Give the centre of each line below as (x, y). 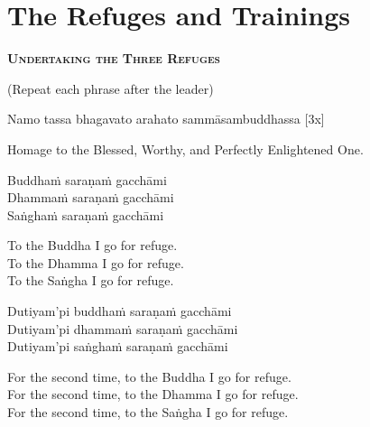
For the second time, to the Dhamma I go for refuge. (153, 394)
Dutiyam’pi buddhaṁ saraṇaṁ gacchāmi (120, 311)
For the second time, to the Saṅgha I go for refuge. (148, 412)
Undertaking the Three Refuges (114, 58)
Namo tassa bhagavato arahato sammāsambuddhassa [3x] (166, 119)
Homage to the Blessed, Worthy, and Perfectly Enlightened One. (185, 149)
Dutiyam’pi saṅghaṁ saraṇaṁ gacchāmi (118, 346)
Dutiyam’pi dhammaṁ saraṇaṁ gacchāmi (123, 328)
